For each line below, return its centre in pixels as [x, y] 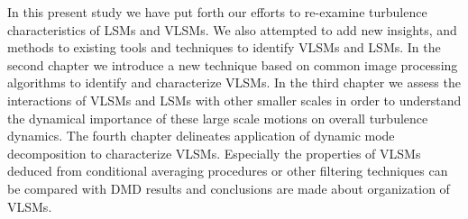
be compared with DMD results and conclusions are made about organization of [229, 188]
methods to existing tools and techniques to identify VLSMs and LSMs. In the [224, 47]
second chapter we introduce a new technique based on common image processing [233, 64]
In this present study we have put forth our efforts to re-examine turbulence [217, 12]
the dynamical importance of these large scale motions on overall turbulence [218, 118]
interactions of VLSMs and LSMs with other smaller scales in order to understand [234, 100]
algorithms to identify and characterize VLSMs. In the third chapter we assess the [234, 82]
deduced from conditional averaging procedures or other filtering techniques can [228, 171]
